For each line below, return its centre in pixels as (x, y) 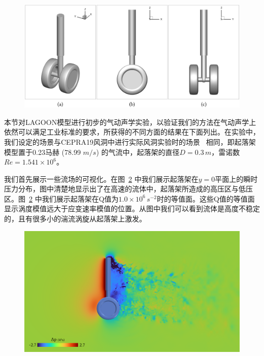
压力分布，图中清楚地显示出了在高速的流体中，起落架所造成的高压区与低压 (128, 189)
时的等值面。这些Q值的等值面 (206, 198)
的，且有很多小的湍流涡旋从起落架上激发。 (75, 219)
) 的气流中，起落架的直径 (138, 152)
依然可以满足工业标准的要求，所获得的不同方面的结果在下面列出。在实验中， (132, 132)
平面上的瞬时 (236, 179)
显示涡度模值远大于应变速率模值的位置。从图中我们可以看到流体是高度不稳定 (132, 208)
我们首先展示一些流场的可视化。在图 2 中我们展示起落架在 (101, 179)
